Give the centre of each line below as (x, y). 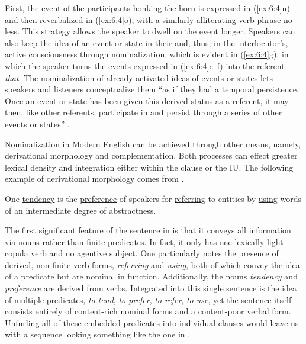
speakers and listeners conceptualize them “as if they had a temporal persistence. (152, 89)
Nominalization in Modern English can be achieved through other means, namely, (153, 144)
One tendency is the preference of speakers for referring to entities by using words (153, 198)
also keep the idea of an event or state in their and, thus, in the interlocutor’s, (146, 42)
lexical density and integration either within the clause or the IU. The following (149, 167)
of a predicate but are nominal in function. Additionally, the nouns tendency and (151, 276)
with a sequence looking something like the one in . (98, 334)
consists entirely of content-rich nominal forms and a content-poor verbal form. (148, 311)
